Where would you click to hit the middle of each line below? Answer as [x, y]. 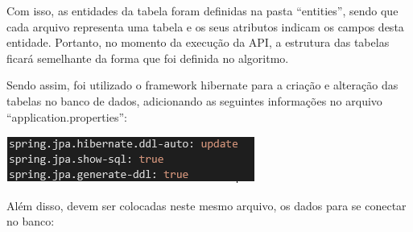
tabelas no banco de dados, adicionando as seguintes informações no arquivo [194, 100]
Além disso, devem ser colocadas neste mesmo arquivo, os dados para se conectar [206, 205]
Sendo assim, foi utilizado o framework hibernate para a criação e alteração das [202, 85]
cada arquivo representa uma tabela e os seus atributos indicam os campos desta [205, 26]
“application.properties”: [67, 116]
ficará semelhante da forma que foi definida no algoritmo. [148, 58]
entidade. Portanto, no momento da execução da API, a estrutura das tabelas [198, 42]
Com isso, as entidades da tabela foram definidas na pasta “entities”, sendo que [202, 10]
